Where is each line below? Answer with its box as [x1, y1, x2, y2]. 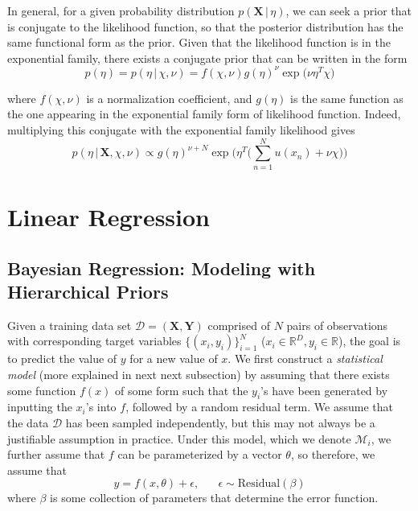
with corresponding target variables [7, 332, 182, 349]
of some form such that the [114, 381, 248, 398]
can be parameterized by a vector [117, 446, 282, 463]
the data [7, 414, 49, 431]
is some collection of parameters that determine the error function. [50, 489, 379, 506]
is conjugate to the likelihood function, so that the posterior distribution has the [7, 18, 404, 35]
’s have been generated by [260, 381, 388, 398]
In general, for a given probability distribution [7, 2, 235, 19]
